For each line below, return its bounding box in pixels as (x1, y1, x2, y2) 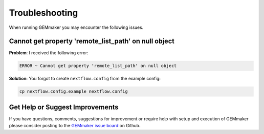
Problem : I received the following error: (9, 50, 88, 56)
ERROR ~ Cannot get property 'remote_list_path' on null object (19, 63, 177, 68)
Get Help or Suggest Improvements (9, 103, 119, 111)
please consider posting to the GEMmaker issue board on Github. (9, 123, 141, 129)
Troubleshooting (9, 7, 78, 18)
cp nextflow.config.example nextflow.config (19, 89, 128, 94)
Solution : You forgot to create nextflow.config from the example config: (9, 76, 161, 82)
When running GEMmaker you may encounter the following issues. (9, 24, 144, 30)
